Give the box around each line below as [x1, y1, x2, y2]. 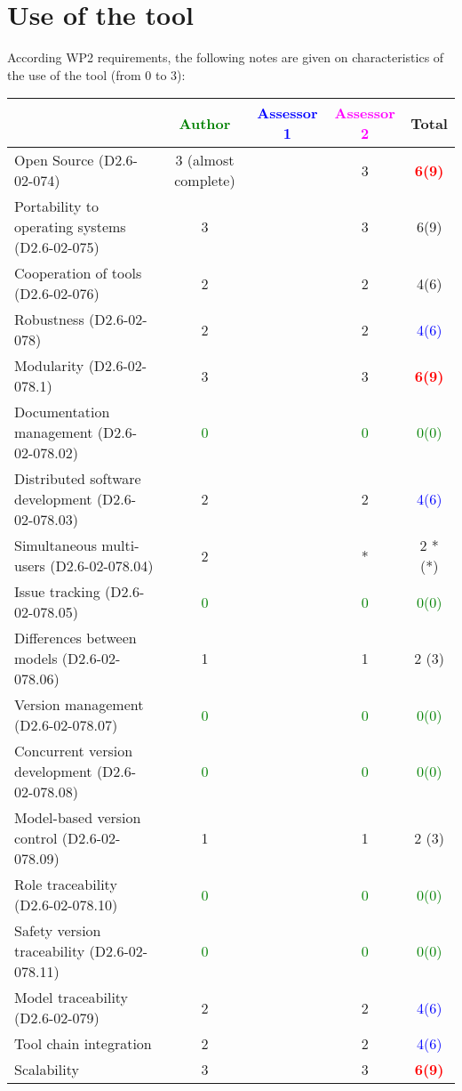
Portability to [14, 196, 99, 217]
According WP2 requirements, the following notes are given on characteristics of [7, 48, 444, 67]
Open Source [14, 150, 94, 171]
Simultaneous [14, 535, 97, 556]
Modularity [14, 355, 84, 376]
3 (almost [175, 150, 235, 171]
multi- [101, 535, 139, 556]
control [14, 828, 58, 849]
